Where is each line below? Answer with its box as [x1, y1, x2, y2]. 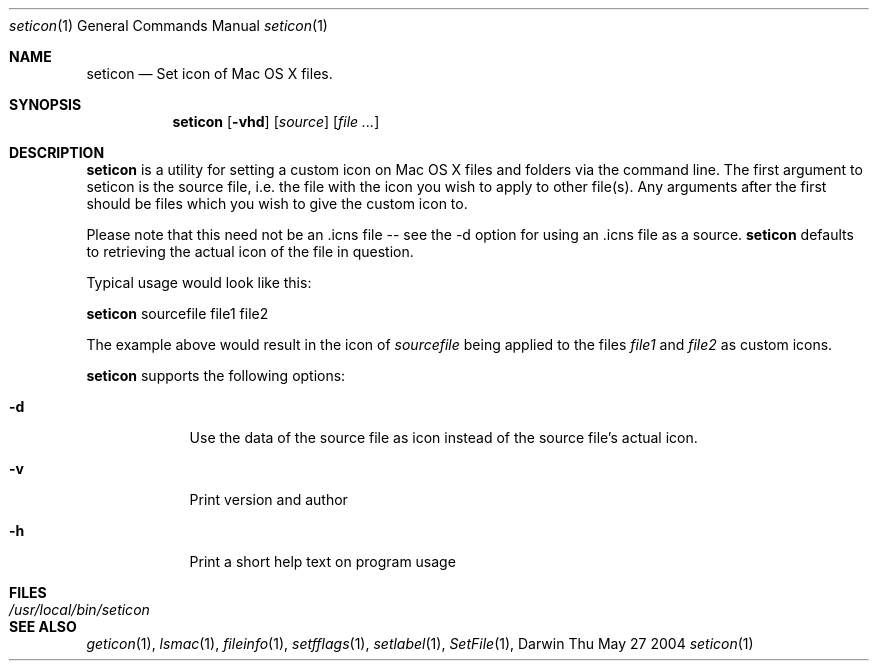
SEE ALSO [9, 618, 77, 635]
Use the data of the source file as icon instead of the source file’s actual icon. [189, 429, 698, 446]
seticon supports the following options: [86, 367, 346, 384]
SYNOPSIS [9, 96, 82, 113]
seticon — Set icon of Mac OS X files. [86, 65, 333, 82]
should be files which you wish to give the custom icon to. [86, 195, 468, 212]
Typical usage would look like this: [86, 274, 312, 291]
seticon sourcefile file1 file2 [86, 305, 269, 322]
